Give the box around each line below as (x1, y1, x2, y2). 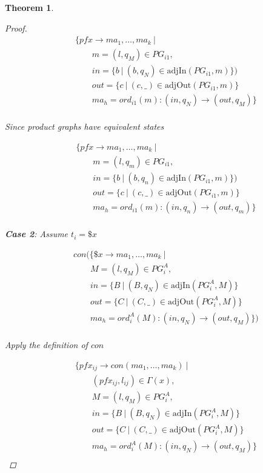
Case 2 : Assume (5, 227, 68, 240)
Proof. (5, 21, 27, 34)
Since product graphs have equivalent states (5, 120, 164, 133)
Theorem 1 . (5, 1, 54, 13)
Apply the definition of (5, 338, 88, 351)
